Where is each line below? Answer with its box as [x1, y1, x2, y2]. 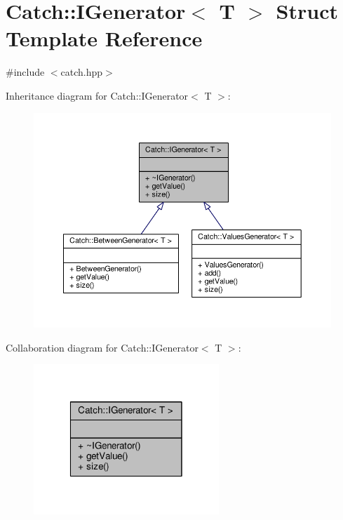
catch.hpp [60, 65, 103, 79]
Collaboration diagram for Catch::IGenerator [6, 340, 199, 354]
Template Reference [6, 24, 203, 53]
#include [6, 65, 45, 79]
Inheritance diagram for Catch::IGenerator [6, 88, 189, 102]
